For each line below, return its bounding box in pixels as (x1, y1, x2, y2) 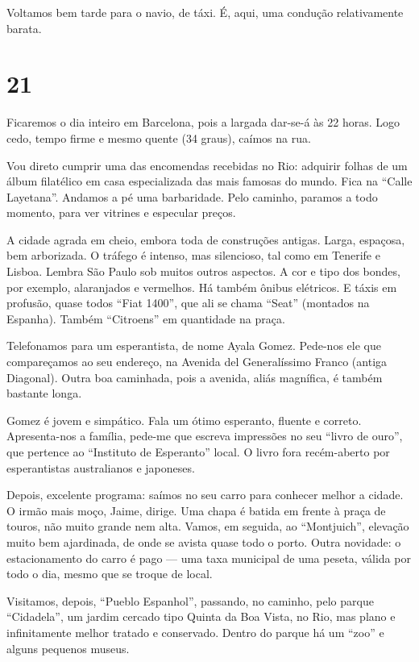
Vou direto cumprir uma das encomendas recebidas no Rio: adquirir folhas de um (6, 156, 408, 173)
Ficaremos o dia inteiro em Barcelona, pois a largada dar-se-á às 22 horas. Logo (6, 114, 400, 131)
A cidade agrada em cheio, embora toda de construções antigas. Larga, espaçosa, (6, 231, 405, 248)
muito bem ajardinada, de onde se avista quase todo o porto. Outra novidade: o (6, 533, 401, 550)
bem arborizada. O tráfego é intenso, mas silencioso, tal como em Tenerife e (6, 247, 380, 264)
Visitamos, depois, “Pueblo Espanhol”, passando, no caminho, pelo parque (6, 592, 374, 609)
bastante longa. (6, 385, 82, 402)
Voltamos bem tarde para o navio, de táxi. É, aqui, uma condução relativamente (6, 4, 404, 20)
